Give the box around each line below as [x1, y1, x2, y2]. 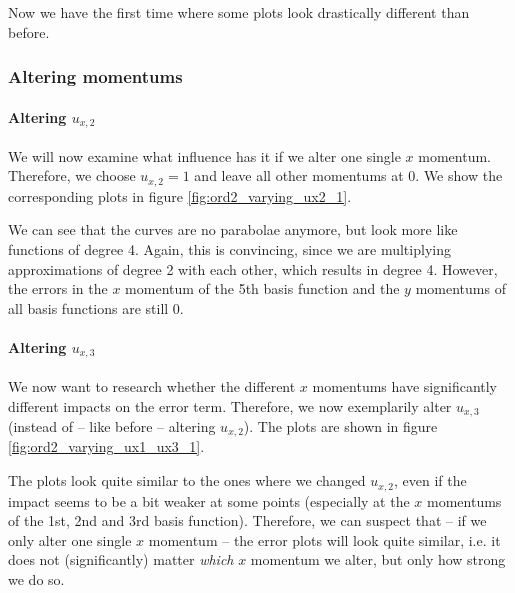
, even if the [394, 470, 467, 491]
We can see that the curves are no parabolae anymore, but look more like [8, 219, 458, 240]
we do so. [8, 568, 65, 589]
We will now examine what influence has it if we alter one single [8, 145, 401, 166]
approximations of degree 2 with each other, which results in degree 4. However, [8, 258, 498, 279]
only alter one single [8, 529, 132, 550]
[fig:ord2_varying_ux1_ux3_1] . [8, 436, 205, 457]
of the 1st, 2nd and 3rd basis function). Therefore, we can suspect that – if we [8, 510, 487, 531]
